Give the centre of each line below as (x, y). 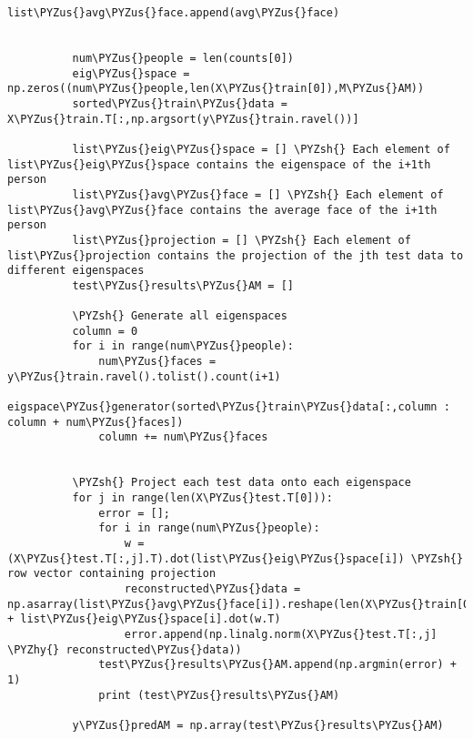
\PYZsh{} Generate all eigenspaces (180, 316)
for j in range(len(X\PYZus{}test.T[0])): (202, 498)
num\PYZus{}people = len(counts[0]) (183, 58)
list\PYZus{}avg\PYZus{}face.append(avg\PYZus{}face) (174, 13)
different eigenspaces (76, 271)
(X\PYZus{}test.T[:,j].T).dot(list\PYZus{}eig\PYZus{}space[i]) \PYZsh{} (236, 558)
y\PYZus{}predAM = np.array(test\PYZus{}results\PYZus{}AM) (258, 725)
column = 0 (105, 331)
